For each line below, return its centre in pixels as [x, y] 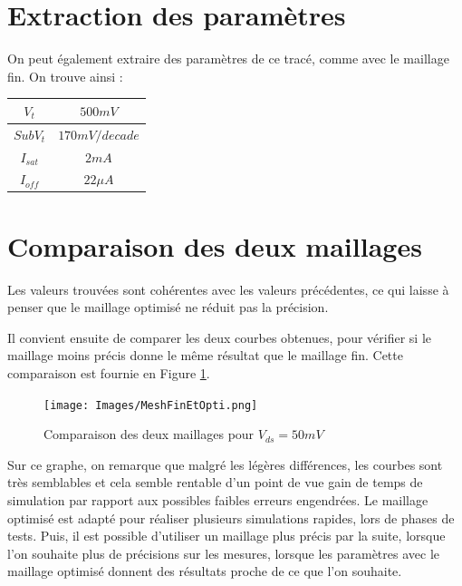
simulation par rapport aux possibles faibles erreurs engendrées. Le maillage [218, 499]
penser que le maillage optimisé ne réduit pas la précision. [168, 307]
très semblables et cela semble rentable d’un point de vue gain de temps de [215, 482]
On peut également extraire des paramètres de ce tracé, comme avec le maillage [228, 59]
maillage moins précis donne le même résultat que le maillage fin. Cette [205, 355]
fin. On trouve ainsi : [65, 76]
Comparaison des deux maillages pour [149, 434]
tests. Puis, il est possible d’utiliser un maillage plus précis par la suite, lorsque [226, 536]
